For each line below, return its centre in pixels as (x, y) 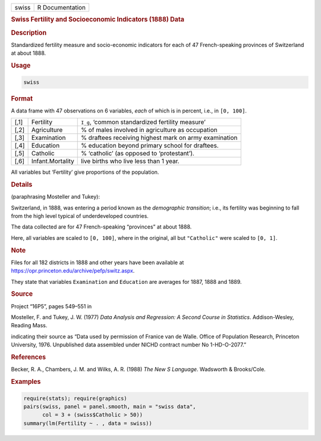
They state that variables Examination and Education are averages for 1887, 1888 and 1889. (126, 282)
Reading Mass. (29, 326)
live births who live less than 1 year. (130, 161)
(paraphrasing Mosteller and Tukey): (56, 197)
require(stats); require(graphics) (75, 398)
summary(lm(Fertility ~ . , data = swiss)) (88, 423)
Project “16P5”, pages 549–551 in (51, 306)
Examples (26, 382)
